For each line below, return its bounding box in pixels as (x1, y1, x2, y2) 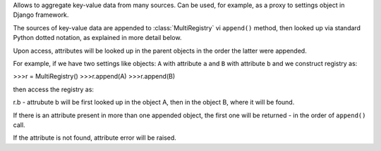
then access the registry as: (13, 85, 95, 93)
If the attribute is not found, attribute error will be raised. (13, 133, 176, 142)
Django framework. (13, 11, 69, 19)
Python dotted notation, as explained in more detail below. (13, 34, 182, 42)
